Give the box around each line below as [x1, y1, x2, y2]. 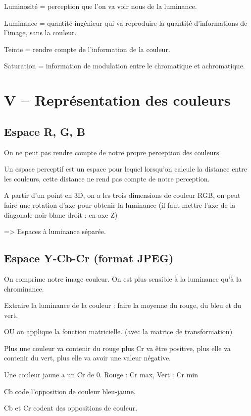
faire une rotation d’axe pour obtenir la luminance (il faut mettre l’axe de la [4, 199, 236, 210]
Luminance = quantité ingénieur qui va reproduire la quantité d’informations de [4, 17, 248, 28]
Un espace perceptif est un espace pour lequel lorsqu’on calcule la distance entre [4, 164, 247, 174]
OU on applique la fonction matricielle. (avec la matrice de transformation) [4, 326, 233, 337]
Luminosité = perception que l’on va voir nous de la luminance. [4, 1, 197, 11]
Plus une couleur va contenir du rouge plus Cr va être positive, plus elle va [4, 343, 231, 353]
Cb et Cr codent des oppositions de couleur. [4, 403, 138, 413]
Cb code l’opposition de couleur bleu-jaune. [4, 386, 136, 396]
